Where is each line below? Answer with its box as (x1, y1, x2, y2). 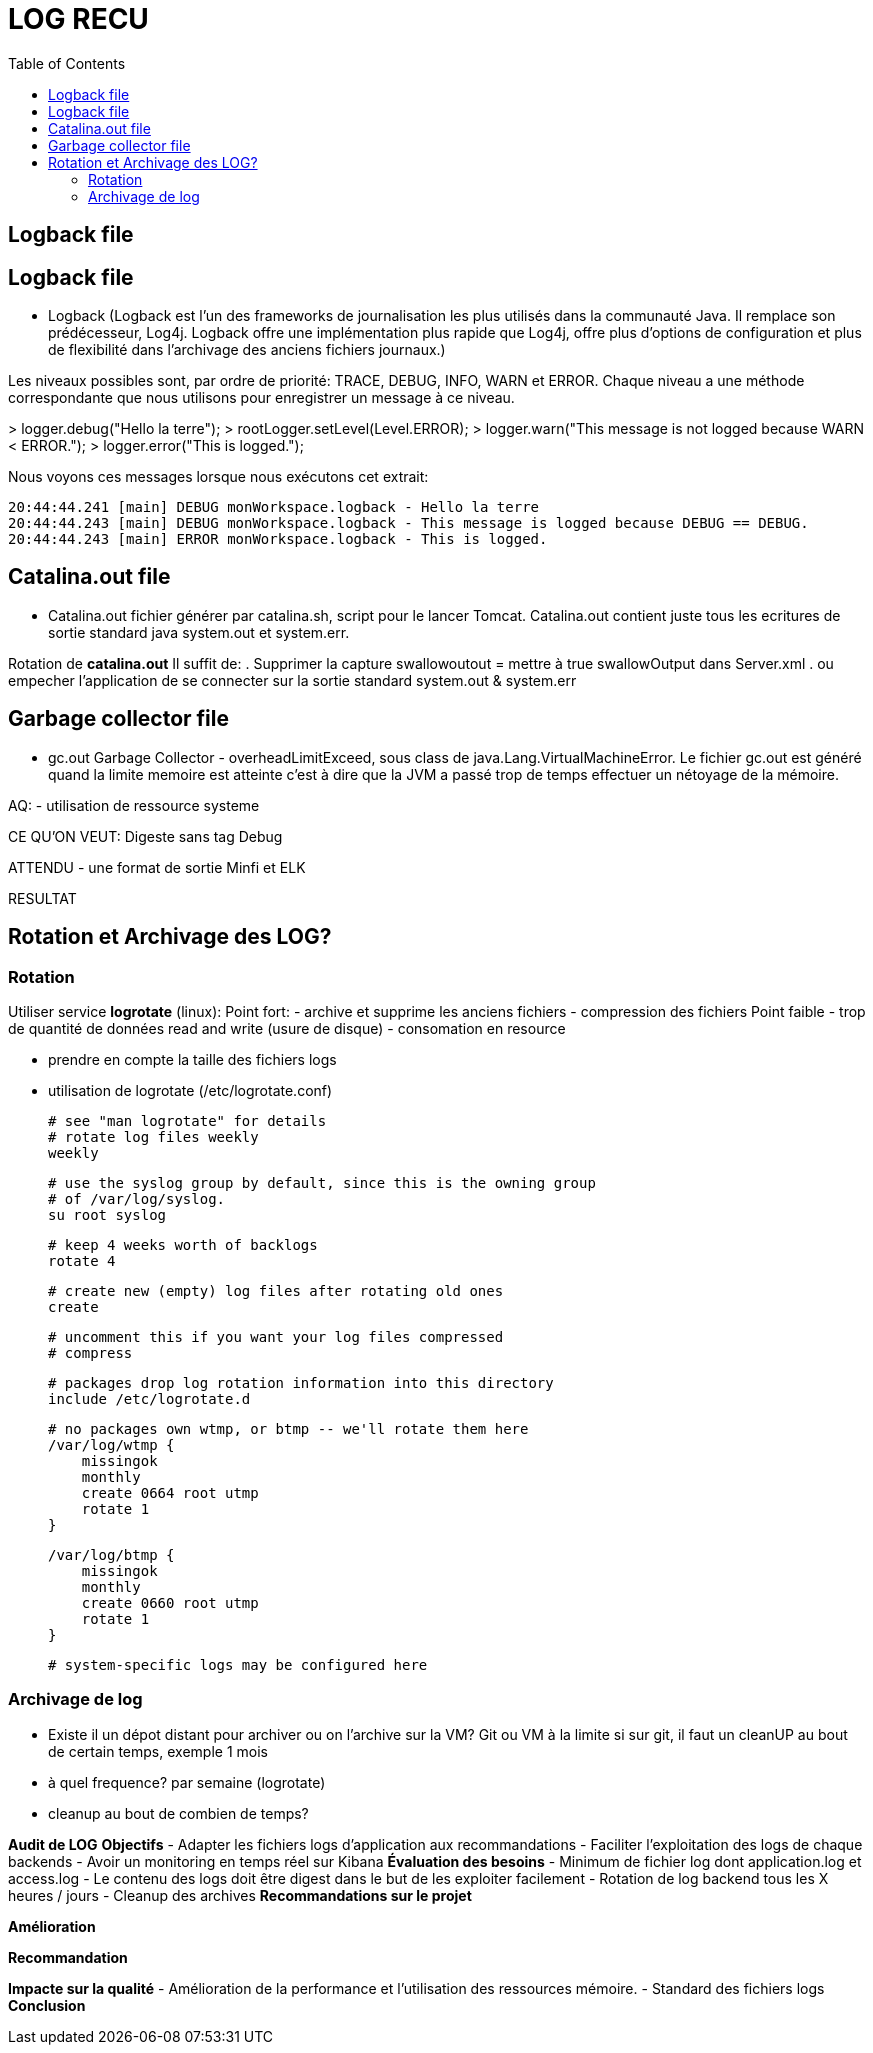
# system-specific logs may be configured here (48, 1656, 428, 1673)
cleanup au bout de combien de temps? (48, 1804, 309, 1822)
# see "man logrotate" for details (48, 1112, 327, 1129)
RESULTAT (8, 889, 77, 907)
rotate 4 (48, 1252, 116, 1269)
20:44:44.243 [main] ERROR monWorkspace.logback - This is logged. (8, 531, 548, 548)
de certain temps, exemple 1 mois (48, 1742, 268, 1760)
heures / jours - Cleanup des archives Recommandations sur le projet (8, 1886, 472, 1904)
